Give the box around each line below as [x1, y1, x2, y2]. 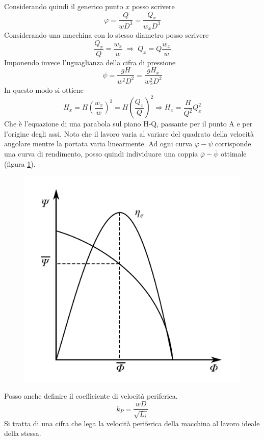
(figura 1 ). [4, 158, 36, 169]
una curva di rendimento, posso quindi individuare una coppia [4, 148, 198, 159]
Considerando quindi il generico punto [4, 1, 123, 11]
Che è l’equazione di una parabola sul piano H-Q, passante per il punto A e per [4, 118, 253, 129]
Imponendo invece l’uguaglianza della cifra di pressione [4, 57, 176, 67]
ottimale [221, 148, 247, 159]
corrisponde [215, 138, 251, 149]
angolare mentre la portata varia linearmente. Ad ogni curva [4, 138, 193, 149]
